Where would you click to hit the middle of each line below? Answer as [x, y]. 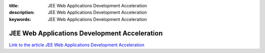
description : [22, 13]
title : [14, 6]
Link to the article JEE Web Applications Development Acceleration [77, 45]
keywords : [20, 19]
